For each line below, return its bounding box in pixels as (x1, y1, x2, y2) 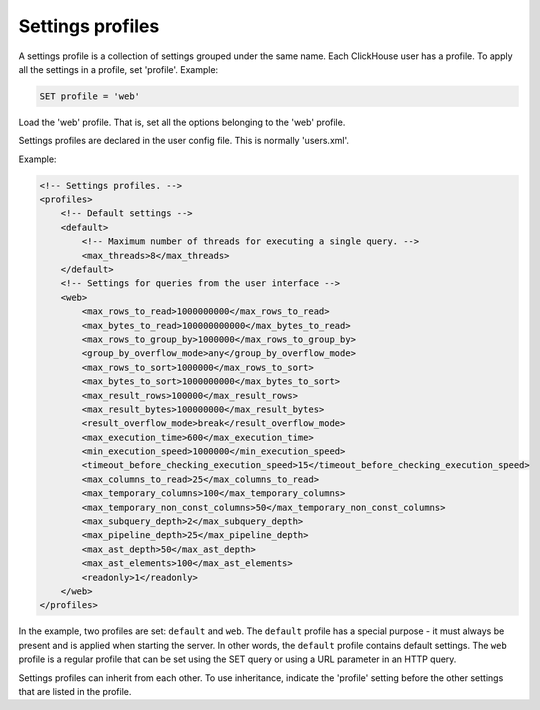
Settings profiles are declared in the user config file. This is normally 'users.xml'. (18, 135, 350, 147)
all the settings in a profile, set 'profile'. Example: (18, 63, 219, 75)
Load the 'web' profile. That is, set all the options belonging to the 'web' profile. (18, 116, 346, 128)
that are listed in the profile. (18, 685, 132, 697)
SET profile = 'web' (39, 90, 140, 102)
